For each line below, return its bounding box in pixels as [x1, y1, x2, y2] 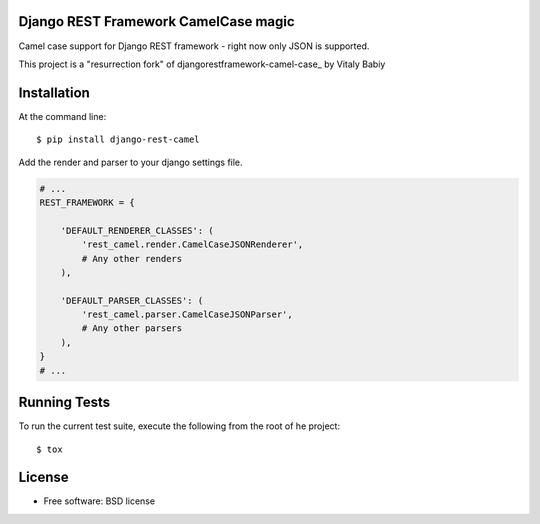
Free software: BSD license [43, 495, 155, 507]
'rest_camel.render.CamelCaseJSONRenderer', [81, 239, 304, 250]
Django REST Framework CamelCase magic [18, 13, 295, 30]
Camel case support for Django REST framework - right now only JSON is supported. [18, 40, 370, 52]
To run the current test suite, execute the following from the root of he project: [18, 420, 340, 432]
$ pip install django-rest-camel [36, 134, 200, 145]
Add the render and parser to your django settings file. [18, 156, 244, 168]
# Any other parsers [81, 323, 183, 334]
